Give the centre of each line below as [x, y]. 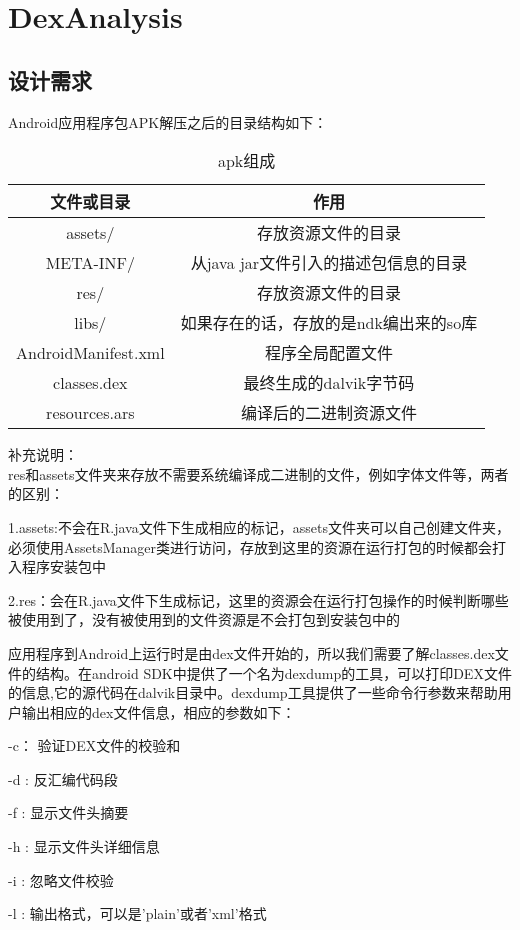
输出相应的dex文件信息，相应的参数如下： [158, 711]
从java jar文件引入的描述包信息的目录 [329, 263]
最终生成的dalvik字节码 [329, 383]
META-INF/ [90, 262]
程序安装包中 [63, 566]
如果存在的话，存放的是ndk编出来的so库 [329, 323]
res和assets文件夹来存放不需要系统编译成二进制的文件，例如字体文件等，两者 [258, 473]
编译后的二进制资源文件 [328, 413]
